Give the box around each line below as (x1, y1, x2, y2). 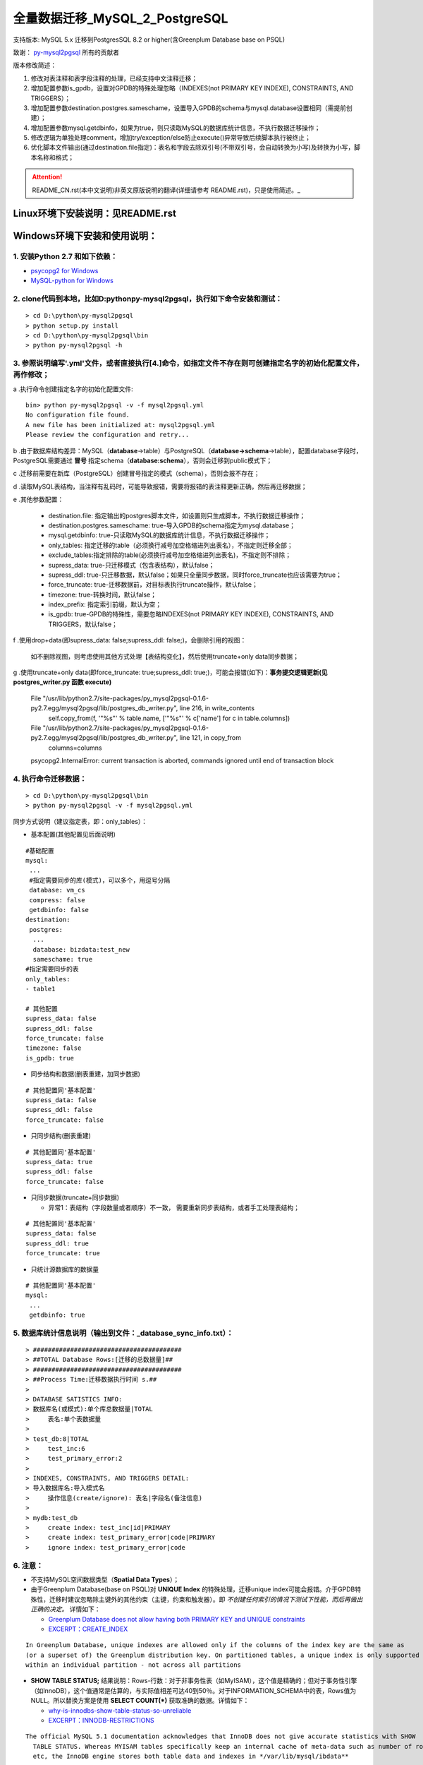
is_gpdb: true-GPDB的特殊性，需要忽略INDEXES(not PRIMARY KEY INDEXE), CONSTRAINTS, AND (48, 610, 334, 618)
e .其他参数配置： (13, 495, 64, 504)
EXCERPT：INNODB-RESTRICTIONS (48, 1716, 154, 1725)
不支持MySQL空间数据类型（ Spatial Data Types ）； (30, 1575, 180, 1584)
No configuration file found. (25, 411, 130, 419)
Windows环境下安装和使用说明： (13, 230, 158, 242)
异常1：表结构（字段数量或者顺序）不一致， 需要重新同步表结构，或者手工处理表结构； (48, 1203, 300, 1211)
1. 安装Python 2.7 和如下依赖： (13, 251, 118, 261)
